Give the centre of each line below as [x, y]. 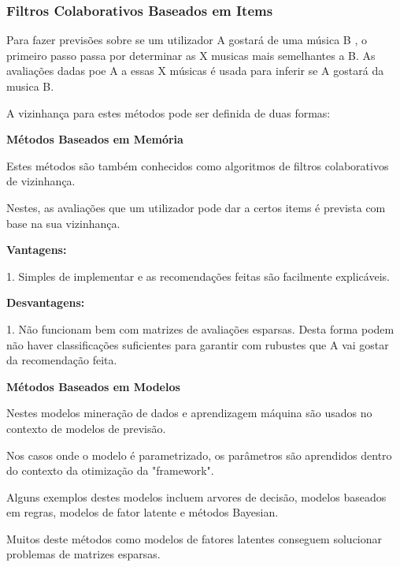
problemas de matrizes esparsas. [83, 554]
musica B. [30, 86]
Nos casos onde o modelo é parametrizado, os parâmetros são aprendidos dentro [199, 455]
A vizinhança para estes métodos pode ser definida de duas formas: [169, 112]
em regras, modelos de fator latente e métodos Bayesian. [143, 512]
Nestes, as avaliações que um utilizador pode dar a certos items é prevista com [196, 207]
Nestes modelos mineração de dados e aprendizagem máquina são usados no [189, 413]
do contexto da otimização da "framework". [110, 470]
